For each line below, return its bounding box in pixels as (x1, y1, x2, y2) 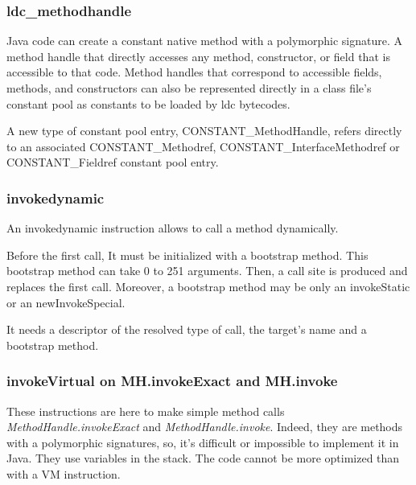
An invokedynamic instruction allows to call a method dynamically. (6, 220, 339, 236)
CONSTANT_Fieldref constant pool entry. (6, 154, 219, 171)
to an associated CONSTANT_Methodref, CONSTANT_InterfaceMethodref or (6, 138, 400, 154)
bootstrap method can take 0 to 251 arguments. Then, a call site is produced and (6, 262, 408, 279)
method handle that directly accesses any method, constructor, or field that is (6, 47, 390, 64)
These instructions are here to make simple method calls (6, 402, 285, 419)
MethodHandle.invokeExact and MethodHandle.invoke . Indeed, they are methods (6, 418, 403, 435)
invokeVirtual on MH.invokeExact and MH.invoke (6, 371, 338, 391)
